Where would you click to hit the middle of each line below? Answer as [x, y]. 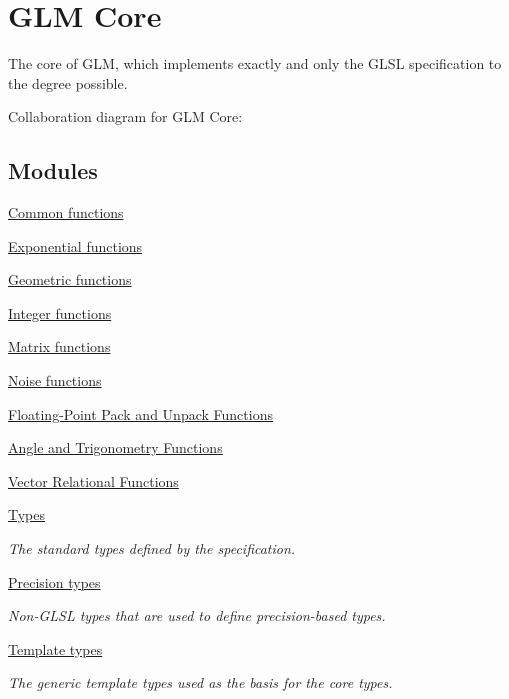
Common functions [66, 212]
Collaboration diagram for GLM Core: [125, 116]
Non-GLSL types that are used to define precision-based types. [197, 615]
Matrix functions [59, 346]
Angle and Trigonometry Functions [115, 447]
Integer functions [60, 312]
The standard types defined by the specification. [152, 548]
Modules [53, 170]
